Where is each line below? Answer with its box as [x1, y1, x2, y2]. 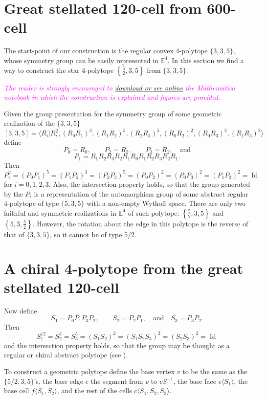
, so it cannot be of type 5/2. [49, 229, 136, 239]
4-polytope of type [4, 198, 59, 208]
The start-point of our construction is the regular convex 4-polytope [4, 45, 208, 56]
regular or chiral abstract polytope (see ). [4, 350, 128, 360]
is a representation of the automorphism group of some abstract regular [34, 188, 248, 199]
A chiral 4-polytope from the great [4, 258, 244, 278]
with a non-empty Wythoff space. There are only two [87, 198, 246, 208]
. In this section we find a [167, 55, 244, 65]
